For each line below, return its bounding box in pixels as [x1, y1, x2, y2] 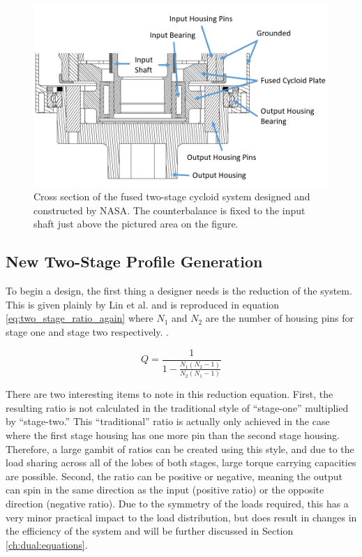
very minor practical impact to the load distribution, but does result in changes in [6, 510, 357, 524]
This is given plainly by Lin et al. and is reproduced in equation [6, 297, 280, 311]
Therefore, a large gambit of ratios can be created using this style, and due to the [6, 441, 354, 456]
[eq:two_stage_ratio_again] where [6, 311, 153, 325]
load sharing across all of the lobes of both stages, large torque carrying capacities [6, 455, 356, 470]
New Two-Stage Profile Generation [6, 251, 263, 272]
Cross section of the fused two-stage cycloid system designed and [33, 189, 310, 204]
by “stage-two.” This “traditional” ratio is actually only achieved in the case [6, 414, 330, 429]
